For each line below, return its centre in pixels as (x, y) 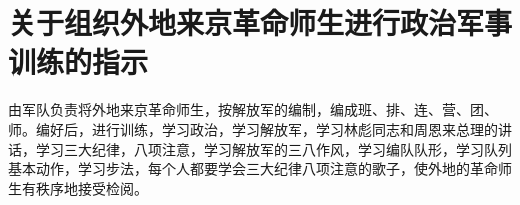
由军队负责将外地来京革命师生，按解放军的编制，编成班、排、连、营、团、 (253, 109)
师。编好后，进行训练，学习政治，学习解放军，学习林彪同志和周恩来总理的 (253, 128)
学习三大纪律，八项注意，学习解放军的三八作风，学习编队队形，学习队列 (273, 148)
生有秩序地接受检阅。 (78, 187)
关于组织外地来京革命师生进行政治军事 (260, 22)
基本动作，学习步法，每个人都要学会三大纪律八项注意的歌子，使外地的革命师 (260, 168)
